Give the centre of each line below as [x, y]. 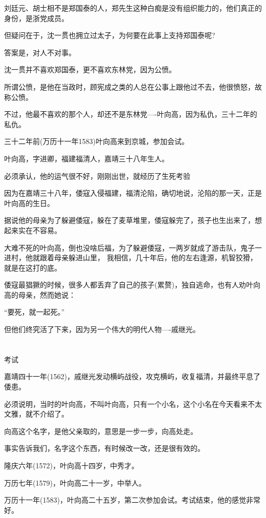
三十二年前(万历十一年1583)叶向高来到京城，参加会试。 [96, 141]
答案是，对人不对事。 [40, 52]
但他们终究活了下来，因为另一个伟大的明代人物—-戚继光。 [102, 329]
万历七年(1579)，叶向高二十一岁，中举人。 [75, 482]
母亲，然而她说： [47, 294]
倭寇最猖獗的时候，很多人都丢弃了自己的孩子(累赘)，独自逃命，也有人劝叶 [129, 285]
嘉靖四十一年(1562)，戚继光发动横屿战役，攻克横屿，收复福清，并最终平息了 [132, 376]
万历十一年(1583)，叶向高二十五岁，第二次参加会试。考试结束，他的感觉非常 [132, 500]
